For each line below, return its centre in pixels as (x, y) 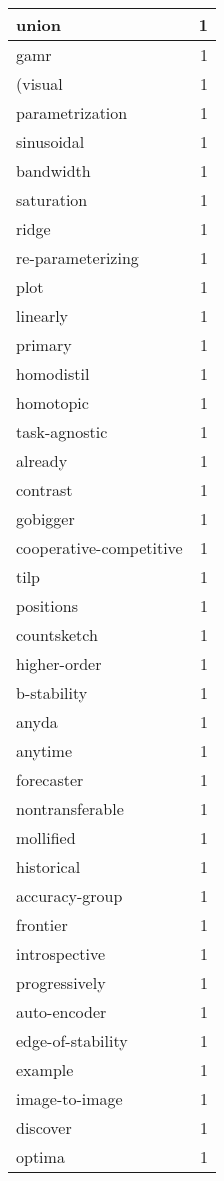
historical (48, 866)
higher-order (59, 663)
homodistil (53, 373)
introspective (61, 953)
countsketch (57, 634)
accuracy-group (69, 895)
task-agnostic (62, 431)
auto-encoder (61, 1011)
